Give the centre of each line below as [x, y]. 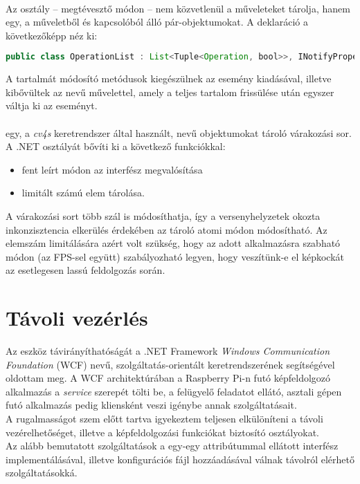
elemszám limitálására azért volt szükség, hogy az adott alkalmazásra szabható [173, 243]
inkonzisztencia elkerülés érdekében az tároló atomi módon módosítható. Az [166, 229]
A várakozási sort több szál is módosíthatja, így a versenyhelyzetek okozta [163, 216]
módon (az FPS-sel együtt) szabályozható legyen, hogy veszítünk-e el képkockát [175, 256]
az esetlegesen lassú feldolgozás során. [85, 270]
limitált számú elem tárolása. [83, 193]
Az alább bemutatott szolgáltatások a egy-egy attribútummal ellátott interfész [172, 446]
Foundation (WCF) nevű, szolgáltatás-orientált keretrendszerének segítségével [170, 364]
